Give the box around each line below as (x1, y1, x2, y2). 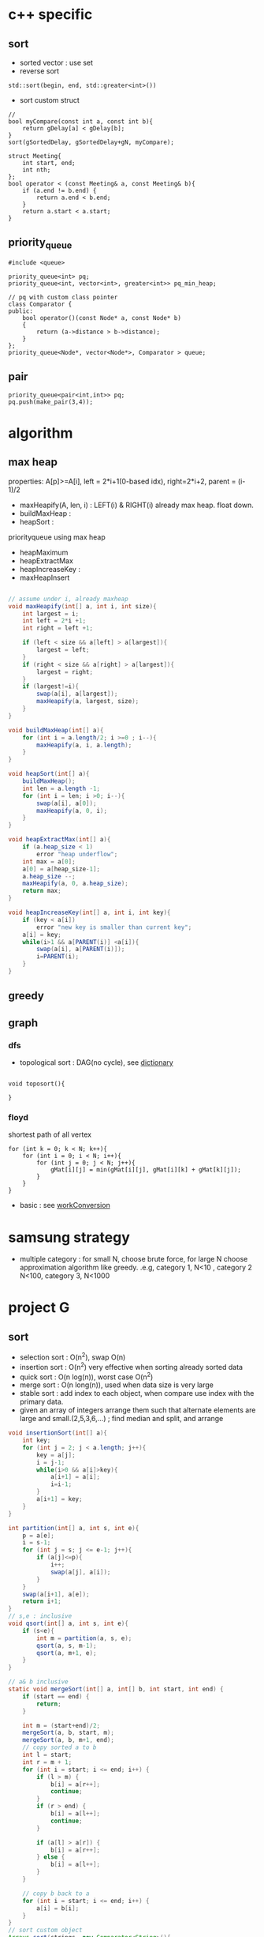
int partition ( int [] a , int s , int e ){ (8, 1524, 139, 1532)
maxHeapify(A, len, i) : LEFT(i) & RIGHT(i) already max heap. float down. (19, 500, 254, 510)
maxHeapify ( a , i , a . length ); (36, 741, 132, 749)
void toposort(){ (8, 1080, 65, 1088)
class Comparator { (8, 300, 73, 308)
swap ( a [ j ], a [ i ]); (50, 1568, 111, 1576)
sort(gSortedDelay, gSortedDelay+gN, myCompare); (8, 138, 175, 146)
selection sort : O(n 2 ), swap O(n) (19, 1351, 126, 1362)
